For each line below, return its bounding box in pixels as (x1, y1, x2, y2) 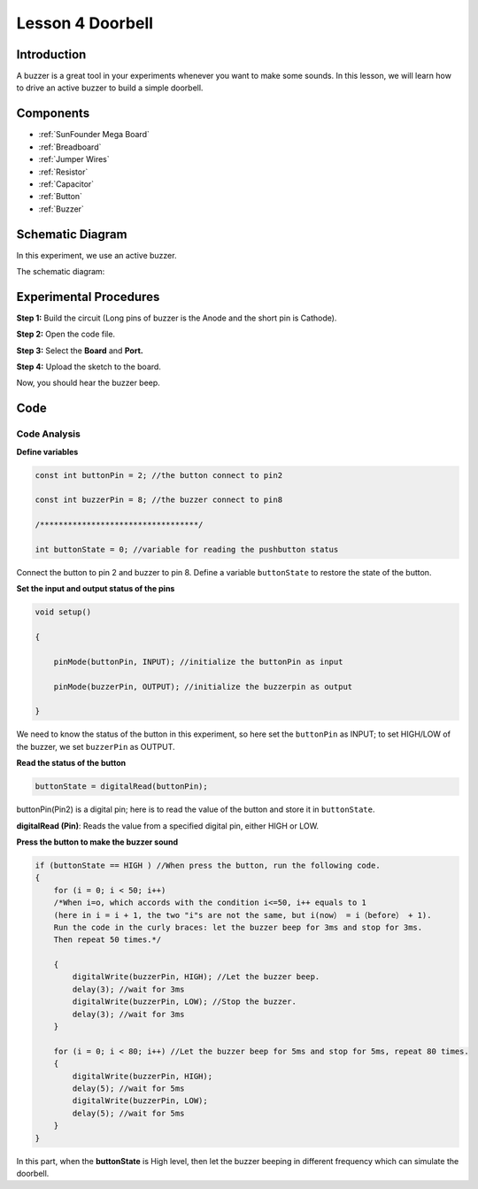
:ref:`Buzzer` (38, 204, 84, 214)
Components (16, 106, 90, 121)
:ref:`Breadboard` (38, 142, 102, 152)
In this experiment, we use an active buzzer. (16, 250, 177, 260)
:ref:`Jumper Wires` (38, 154, 110, 165)
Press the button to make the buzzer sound (16, 837, 179, 847)
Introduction (16, 47, 87, 62)
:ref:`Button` (38, 191, 83, 202)
